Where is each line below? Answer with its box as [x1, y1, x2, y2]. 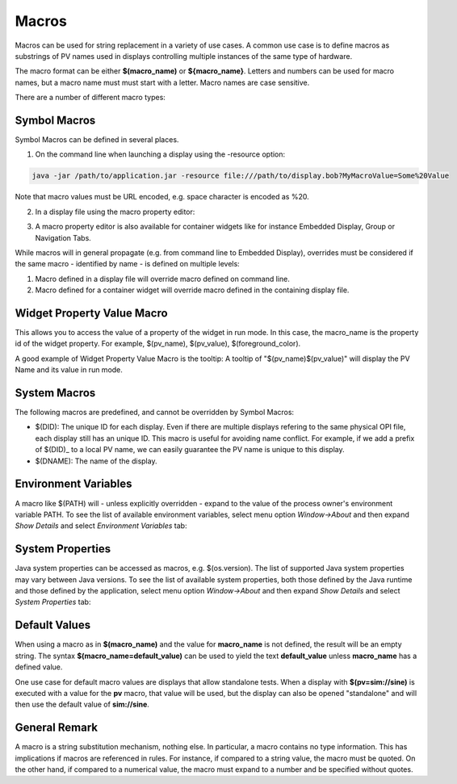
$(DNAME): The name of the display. [35, 456, 157, 466]
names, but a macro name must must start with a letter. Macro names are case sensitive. [15, 78, 310, 87]
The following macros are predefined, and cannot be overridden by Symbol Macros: [15, 408, 295, 417]
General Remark [15, 721, 99, 735]
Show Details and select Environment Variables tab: [15, 521, 187, 530]
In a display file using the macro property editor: [35, 207, 195, 216]
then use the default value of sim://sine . [15, 699, 149, 710]
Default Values [15, 618, 91, 632]
